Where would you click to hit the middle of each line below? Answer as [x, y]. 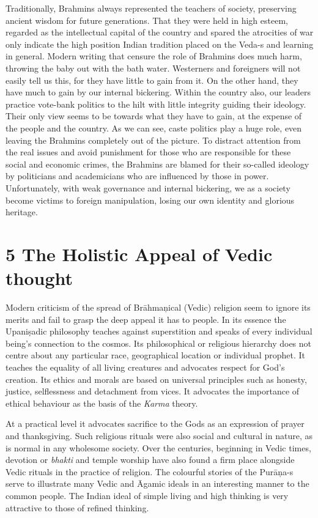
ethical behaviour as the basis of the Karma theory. [102, 403]
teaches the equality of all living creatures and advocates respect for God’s [145, 367]
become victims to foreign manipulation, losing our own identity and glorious [150, 200]
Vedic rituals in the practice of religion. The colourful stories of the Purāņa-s [150, 471]
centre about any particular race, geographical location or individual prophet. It [155, 355]
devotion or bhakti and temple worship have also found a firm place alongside [150, 460]
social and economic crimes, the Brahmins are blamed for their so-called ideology [157, 164]
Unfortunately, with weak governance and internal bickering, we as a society [148, 187]
